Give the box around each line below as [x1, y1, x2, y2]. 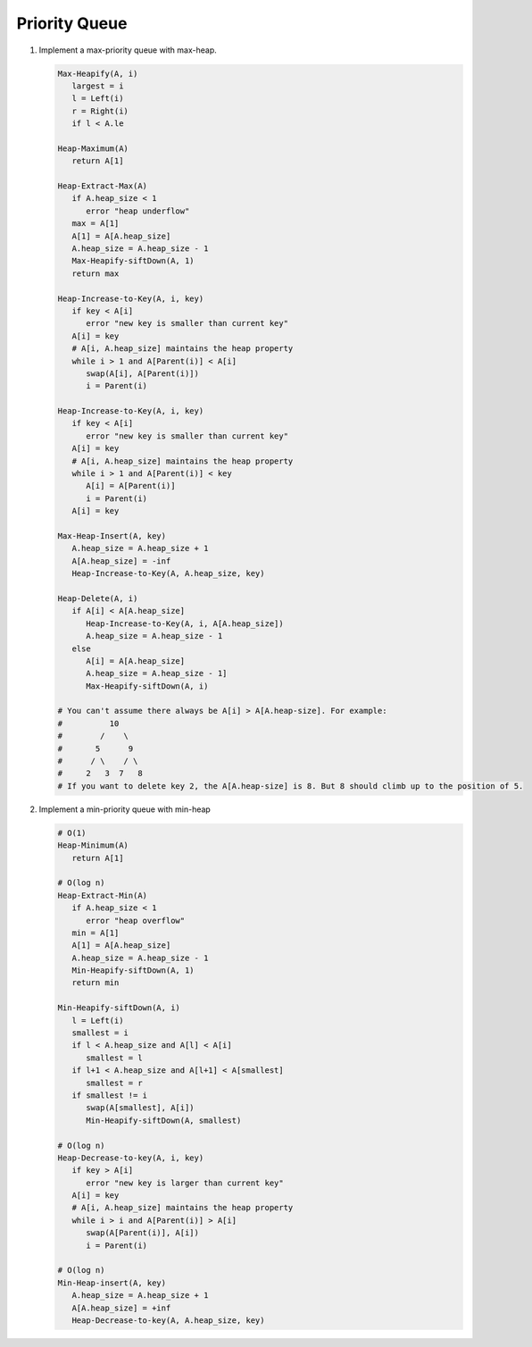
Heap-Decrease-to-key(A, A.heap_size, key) [71, 1316, 265, 1326]
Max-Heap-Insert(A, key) [57, 531, 167, 540]
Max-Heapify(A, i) [57, 68, 138, 79]
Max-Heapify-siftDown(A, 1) [71, 255, 195, 266]
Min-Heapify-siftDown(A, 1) [71, 966, 195, 975]
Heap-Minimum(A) [57, 841, 129, 850]
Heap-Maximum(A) [57, 143, 129, 154]
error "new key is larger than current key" [86, 1177, 285, 1188]
